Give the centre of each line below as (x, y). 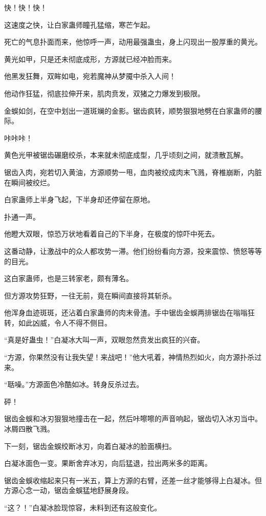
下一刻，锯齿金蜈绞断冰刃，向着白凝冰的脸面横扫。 (90, 446)
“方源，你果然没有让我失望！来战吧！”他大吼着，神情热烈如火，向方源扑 (126, 357)
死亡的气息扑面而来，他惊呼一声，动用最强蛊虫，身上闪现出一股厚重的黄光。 (133, 42)
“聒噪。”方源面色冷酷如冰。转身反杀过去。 (74, 384)
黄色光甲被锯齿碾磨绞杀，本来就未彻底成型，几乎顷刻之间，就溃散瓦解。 (126, 155)
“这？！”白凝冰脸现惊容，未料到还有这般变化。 (83, 507)
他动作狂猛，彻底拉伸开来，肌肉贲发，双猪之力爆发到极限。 (104, 93)
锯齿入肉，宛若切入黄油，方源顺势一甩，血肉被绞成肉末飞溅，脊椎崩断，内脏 (133, 172)
